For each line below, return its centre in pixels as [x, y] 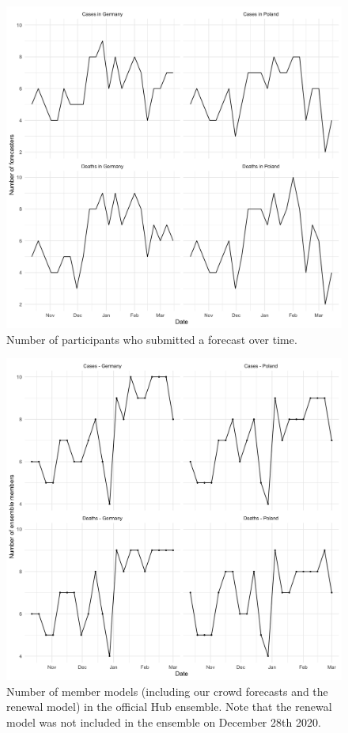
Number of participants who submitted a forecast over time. [152, 339]
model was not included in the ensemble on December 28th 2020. [164, 722]
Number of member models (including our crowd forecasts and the [167, 691]
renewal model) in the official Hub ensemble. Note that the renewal [169, 707]
